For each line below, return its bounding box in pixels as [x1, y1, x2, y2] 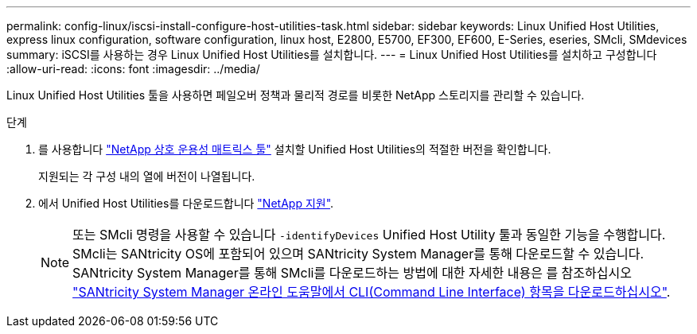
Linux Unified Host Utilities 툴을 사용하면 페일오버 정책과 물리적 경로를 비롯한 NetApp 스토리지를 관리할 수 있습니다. [6, 88, 585, 102]
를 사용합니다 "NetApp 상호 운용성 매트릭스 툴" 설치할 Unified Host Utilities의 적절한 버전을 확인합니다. [38, 142, 551, 156]
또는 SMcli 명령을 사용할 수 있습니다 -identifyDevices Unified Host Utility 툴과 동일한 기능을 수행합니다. [72, 227, 666, 243]
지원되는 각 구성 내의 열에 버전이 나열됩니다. [38, 169, 255, 183]
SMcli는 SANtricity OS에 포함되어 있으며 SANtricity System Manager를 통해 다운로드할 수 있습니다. [72, 246, 644, 262]
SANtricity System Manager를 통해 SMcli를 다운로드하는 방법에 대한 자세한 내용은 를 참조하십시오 [72, 265, 632, 281]
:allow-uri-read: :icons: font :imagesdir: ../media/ [6, 62, 260, 76]
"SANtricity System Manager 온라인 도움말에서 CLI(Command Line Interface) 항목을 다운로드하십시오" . [72, 284, 671, 300]
